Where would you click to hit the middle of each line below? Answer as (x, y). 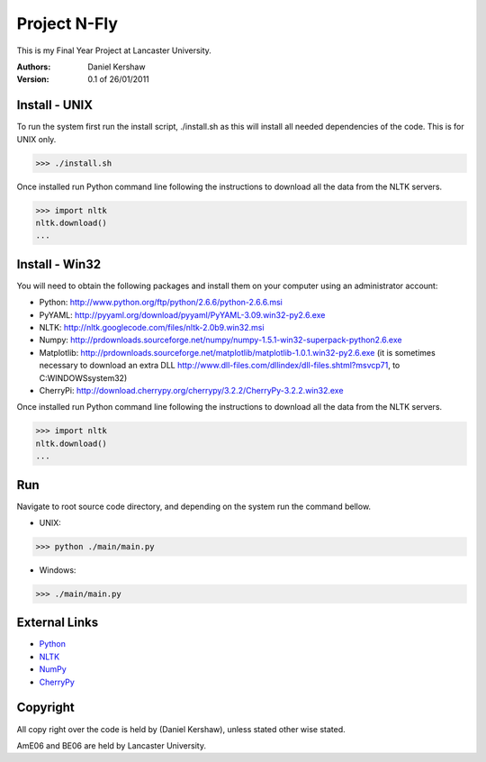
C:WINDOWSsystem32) (83, 377)
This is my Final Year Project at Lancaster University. (114, 50)
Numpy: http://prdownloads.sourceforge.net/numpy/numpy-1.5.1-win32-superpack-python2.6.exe (220, 340)
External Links (58, 623)
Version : (33, 79)
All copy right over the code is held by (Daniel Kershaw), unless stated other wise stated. (181, 729)
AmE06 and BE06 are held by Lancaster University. (112, 745)
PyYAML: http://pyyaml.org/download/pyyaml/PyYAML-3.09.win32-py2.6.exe (182, 314)
